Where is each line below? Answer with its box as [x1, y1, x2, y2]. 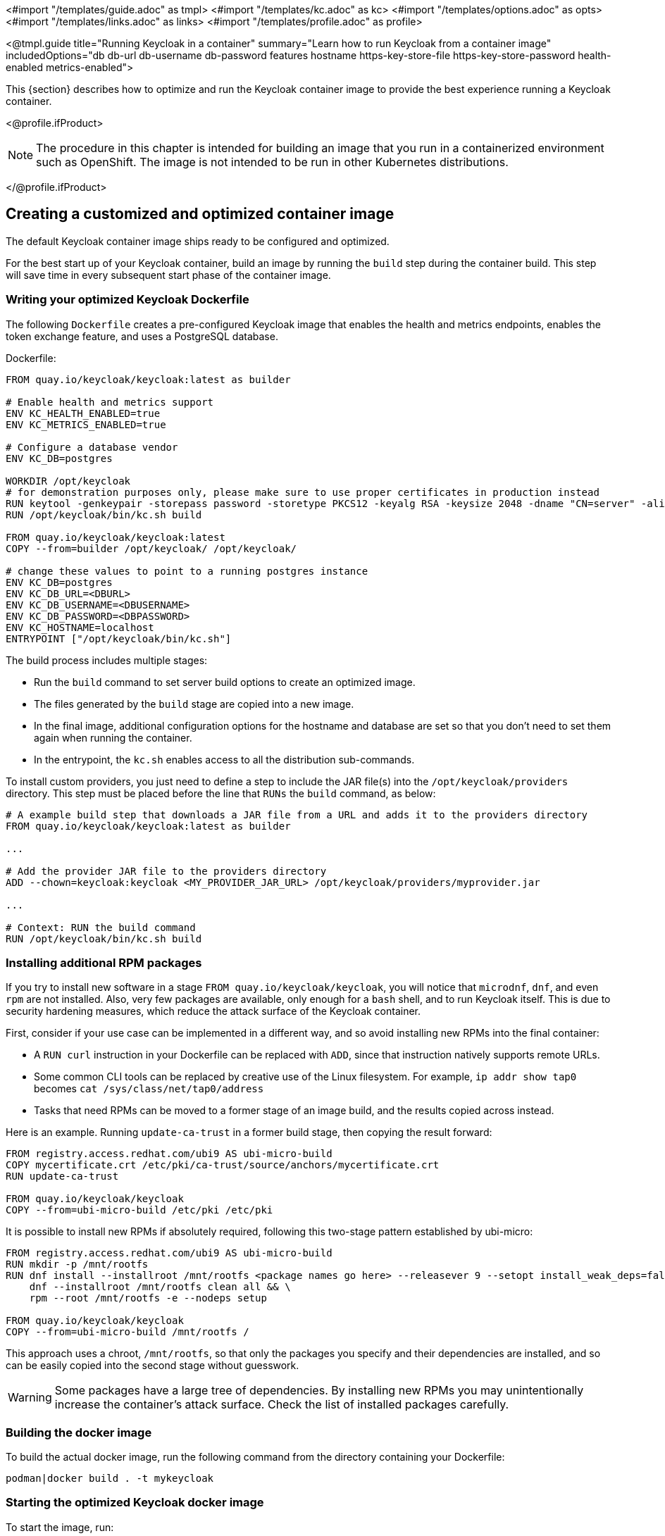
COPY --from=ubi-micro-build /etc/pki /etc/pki [6, 1204, 273, 1216]
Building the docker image [6, 1425, 152, 1440]
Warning [8, 1390, 52, 1405]
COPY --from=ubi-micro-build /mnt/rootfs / [6, 1326, 249, 1338]
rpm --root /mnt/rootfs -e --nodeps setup [29, 1292, 267, 1304]
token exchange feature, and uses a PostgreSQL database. [6, 330, 278, 342]
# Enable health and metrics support [6, 396, 214, 408]
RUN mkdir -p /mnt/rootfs [6, 1259, 149, 1270]
